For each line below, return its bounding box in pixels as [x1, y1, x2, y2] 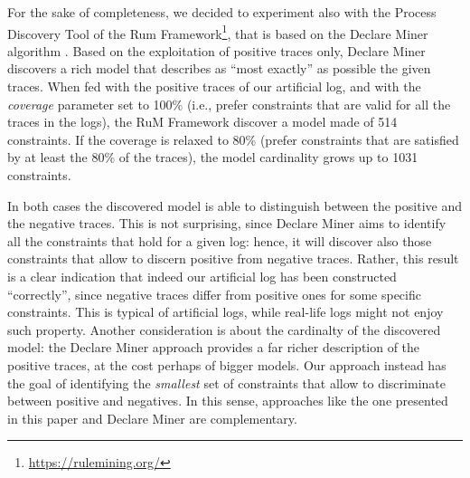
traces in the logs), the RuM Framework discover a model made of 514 [7, 112, 398, 131]
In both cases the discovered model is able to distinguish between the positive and [7, 196, 462, 215]
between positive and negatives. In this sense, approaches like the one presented [7, 391, 448, 410]
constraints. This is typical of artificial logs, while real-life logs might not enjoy [7, 302, 444, 321]
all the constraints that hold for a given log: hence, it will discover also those [7, 231, 432, 250]
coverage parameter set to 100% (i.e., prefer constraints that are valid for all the [7, 94, 451, 113]
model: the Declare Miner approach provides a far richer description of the [7, 338, 420, 357]
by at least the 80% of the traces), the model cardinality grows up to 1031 [7, 148, 418, 167]
